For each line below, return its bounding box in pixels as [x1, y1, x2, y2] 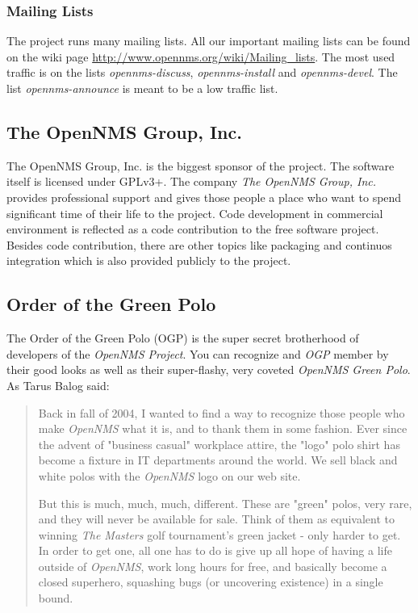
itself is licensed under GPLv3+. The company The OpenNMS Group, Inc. [6, 173, 377, 190]
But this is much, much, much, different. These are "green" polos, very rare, [38, 494, 412, 511]
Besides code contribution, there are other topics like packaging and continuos [6, 236, 392, 253]
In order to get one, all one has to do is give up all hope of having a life [38, 542, 392, 559]
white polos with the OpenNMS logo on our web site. [38, 467, 301, 484]
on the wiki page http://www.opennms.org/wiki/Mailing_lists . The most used [6, 48, 395, 65]
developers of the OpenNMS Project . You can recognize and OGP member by [6, 345, 389, 362]
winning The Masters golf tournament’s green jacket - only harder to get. [38, 526, 401, 543]
